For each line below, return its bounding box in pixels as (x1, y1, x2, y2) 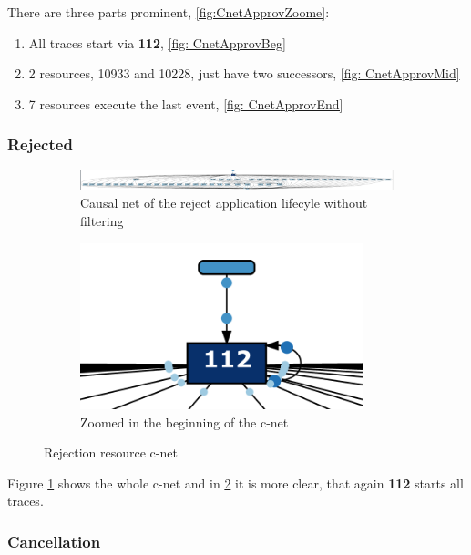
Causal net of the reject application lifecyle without (80, 193, 368, 212)
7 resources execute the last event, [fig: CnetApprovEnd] (28, 94, 343, 113)
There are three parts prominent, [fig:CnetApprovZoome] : (7, 3, 330, 21)
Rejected (7, 133, 73, 156)
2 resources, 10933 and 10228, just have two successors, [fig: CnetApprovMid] (28, 64, 460, 83)
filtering (80, 211, 124, 230)
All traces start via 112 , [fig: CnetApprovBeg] (28, 33, 286, 52)
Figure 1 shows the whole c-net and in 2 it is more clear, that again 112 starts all (7, 473, 464, 492)
